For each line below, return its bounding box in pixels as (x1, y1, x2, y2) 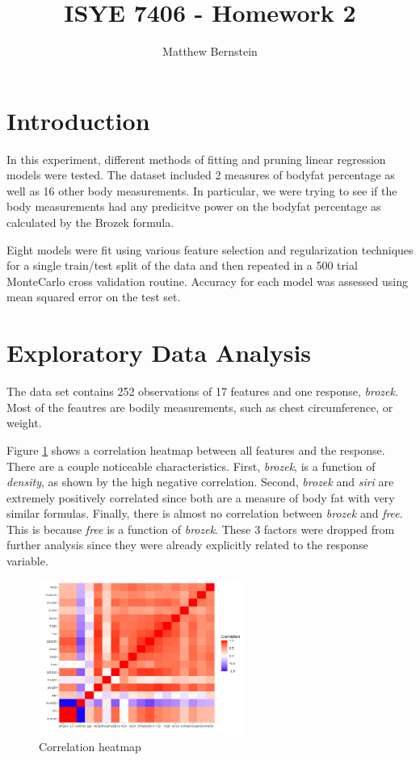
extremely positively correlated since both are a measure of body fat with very (6, 489, 395, 506)
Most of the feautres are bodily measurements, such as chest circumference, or (6, 398, 393, 415)
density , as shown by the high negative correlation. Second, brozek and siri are (6, 473, 394, 490)
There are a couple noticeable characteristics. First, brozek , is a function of (6, 457, 376, 474)
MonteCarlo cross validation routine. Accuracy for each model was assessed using (6, 272, 408, 289)
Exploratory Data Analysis (6, 336, 312, 369)
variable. (6, 552, 48, 569)
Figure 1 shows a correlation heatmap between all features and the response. (6, 441, 385, 458)
